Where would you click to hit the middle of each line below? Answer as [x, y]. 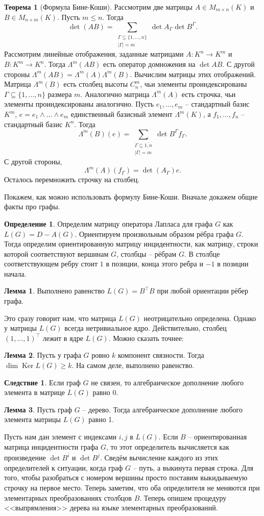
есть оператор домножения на [149, 64]
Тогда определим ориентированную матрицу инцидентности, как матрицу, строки [131, 244]
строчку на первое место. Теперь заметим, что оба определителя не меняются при [132, 488]
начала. [15, 273]
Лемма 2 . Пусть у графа [43, 355]
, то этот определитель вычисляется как [167, 446]
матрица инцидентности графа [51, 446]
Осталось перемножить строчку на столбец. [72, 179]
